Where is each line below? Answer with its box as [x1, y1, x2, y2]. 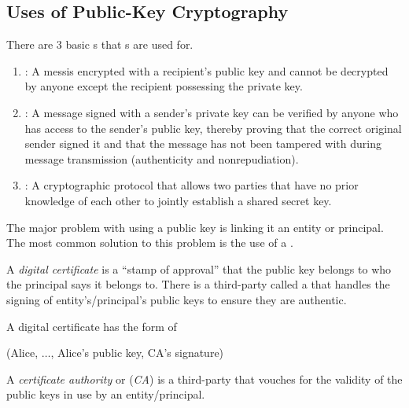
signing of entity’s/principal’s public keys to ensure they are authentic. [6, 291, 347, 307]
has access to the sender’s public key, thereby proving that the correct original [24, 119, 402, 136]
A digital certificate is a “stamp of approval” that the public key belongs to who [6, 260, 392, 277]
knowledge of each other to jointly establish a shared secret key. [24, 192, 332, 208]
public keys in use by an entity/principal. [6, 386, 205, 402]
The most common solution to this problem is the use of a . [6, 234, 293, 251]
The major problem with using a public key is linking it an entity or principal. [6, 219, 384, 235]
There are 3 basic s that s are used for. [6, 36, 193, 53]
